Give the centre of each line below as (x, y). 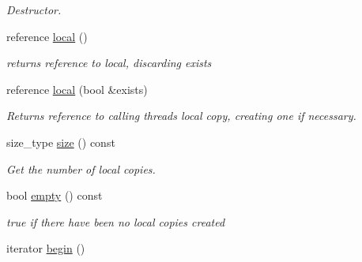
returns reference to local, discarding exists (109, 63)
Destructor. (34, 9)
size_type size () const (61, 142)
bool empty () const (55, 195)
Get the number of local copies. (81, 168)
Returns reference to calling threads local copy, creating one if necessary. (181, 116)
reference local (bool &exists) (77, 89)
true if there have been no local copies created (116, 221)
